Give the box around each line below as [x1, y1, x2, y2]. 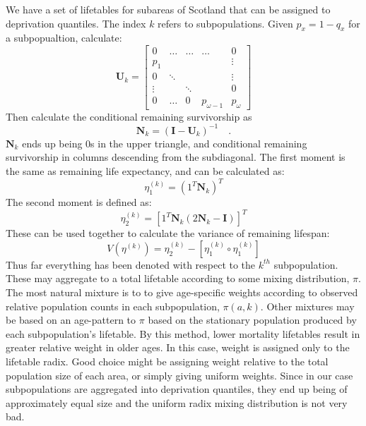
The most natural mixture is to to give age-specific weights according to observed [6, 284, 358, 299]
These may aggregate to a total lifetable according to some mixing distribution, [6, 271, 350, 286]
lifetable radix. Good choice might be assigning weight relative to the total [6, 353, 329, 368]
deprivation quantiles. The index [6, 16, 146, 30]
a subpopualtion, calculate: [6, 30, 122, 45]
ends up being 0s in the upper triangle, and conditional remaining [22, 135, 307, 150]
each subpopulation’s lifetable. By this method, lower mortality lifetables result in [6, 326, 360, 341]
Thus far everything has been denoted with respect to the [6, 257, 256, 272]
